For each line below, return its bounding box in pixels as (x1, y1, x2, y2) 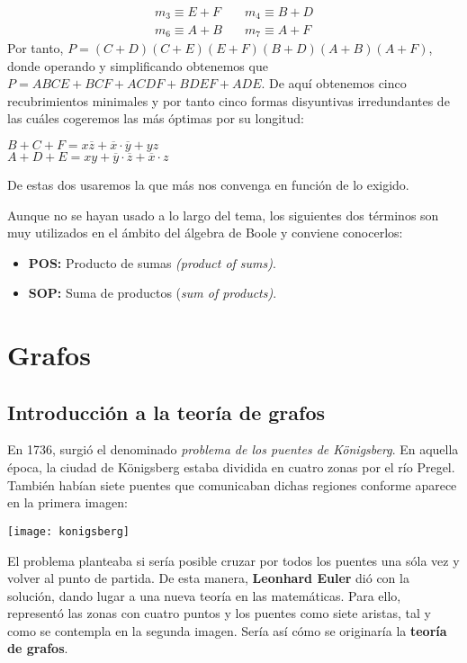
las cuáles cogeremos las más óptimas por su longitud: (7, 109, 304, 128)
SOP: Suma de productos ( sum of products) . (28, 283, 277, 302)
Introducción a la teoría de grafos (7, 398, 326, 426)
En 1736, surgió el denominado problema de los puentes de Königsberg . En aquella (7, 440, 459, 459)
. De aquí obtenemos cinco (261, 74, 407, 93)
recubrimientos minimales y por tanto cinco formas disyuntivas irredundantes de (7, 91, 450, 110)
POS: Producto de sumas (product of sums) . (28, 253, 276, 272)
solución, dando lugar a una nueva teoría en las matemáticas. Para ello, (7, 586, 401, 605)
